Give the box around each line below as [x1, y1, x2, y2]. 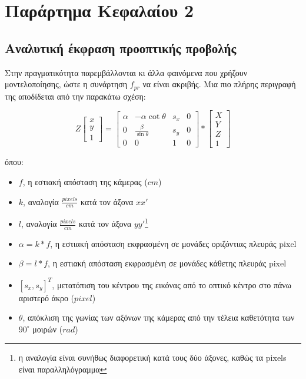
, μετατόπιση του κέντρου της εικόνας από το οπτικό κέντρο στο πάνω [52, 278, 291, 291]
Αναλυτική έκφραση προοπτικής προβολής [5, 38, 237, 57]
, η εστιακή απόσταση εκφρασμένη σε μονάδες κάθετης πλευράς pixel [48, 257, 287, 269]
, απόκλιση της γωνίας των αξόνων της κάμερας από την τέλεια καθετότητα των [22, 311, 295, 324]
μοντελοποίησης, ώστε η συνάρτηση [5, 78, 128, 90]
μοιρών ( [32, 322, 63, 335]
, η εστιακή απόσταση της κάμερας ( [22, 175, 148, 187]
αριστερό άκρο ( [18, 291, 75, 304]
